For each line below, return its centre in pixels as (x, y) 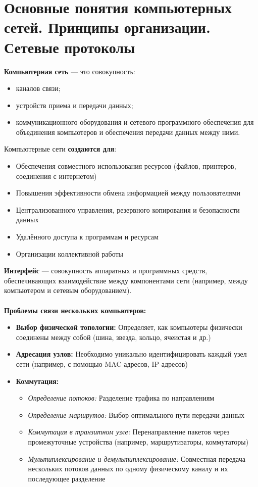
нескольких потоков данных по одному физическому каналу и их (128, 469)
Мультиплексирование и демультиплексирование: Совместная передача (137, 458)
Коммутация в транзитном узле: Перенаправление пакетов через (129, 432)
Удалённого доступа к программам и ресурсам (87, 237)
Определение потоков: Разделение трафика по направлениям (121, 398)
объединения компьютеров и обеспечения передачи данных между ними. (128, 132)
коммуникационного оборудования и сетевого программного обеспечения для (135, 122)
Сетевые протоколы (69, 47)
